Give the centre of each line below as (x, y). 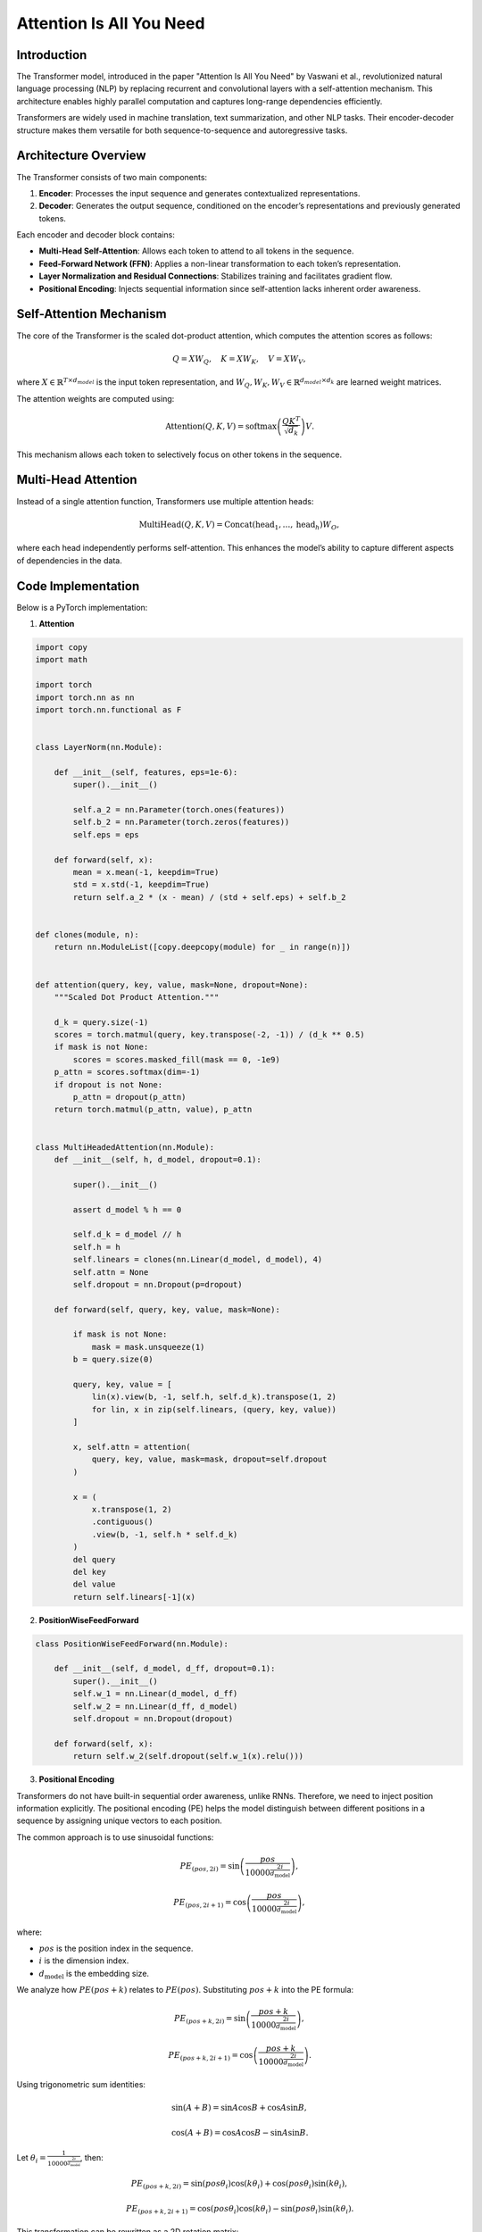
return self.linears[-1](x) (134, 1597)
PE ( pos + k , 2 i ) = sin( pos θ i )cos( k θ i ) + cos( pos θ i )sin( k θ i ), (239, 2185)
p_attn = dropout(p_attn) (129, 1097)
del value (94, 1584)
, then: (91, 2158)
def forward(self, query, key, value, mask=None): (167, 1309)
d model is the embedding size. (94, 1974)
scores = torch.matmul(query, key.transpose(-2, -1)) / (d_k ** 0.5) (209, 1035)
